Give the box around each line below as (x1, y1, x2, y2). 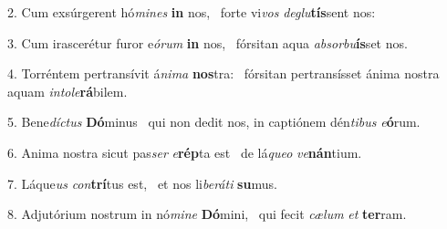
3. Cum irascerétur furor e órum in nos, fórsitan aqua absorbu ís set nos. (7, 33, 408, 52)
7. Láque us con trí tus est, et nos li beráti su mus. (7, 173, 277, 193)
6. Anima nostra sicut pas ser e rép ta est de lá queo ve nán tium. (7, 142, 362, 161)
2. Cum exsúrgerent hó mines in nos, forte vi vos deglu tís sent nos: (7, 3, 376, 21)
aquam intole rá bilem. (7, 81, 128, 100)
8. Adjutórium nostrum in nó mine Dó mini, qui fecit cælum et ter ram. (7, 204, 407, 224)
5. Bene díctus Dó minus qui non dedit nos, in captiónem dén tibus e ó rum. (7, 112, 421, 131)
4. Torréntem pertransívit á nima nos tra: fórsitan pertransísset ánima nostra (7, 64, 440, 83)
